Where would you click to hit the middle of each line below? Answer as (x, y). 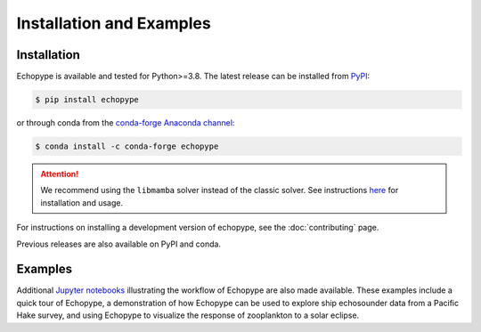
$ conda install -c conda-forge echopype (127, 146)
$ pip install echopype (87, 100)
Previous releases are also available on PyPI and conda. (119, 244)
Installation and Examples (114, 23)
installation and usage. (82, 202)
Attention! (60, 174)
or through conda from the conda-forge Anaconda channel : (126, 123)
